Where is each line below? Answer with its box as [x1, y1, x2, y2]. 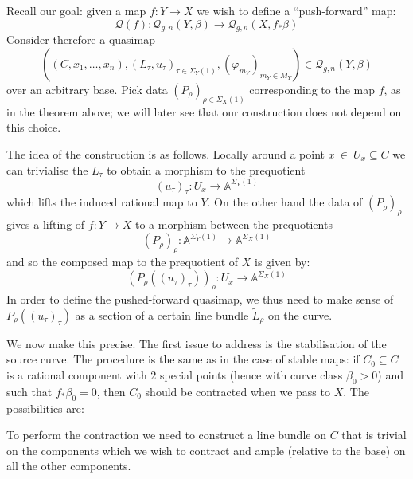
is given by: [255, 253, 310, 270]
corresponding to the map [249, 80, 375, 97]
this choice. [6, 119, 61, 135]
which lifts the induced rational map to [6, 194, 197, 210]
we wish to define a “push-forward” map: [197, 2, 396, 18]
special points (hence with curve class [160, 366, 343, 383]
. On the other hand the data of [207, 194, 363, 210]
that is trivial [341, 426, 407, 443]
